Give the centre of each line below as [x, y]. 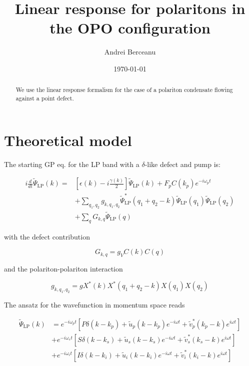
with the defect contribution [47, 236]
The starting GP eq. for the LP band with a [72, 164]
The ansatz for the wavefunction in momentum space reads [94, 304]
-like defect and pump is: [182, 164]
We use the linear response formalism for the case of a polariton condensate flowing [124, 90]
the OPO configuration [130, 28]
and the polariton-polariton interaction [63, 269]
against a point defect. [45, 98]
